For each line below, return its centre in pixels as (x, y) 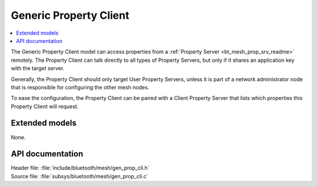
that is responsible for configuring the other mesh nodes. (80, 87)
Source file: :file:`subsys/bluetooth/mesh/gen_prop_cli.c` (79, 176)
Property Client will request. (45, 106)
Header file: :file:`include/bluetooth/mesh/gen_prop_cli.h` (80, 168)
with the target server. (38, 68)
